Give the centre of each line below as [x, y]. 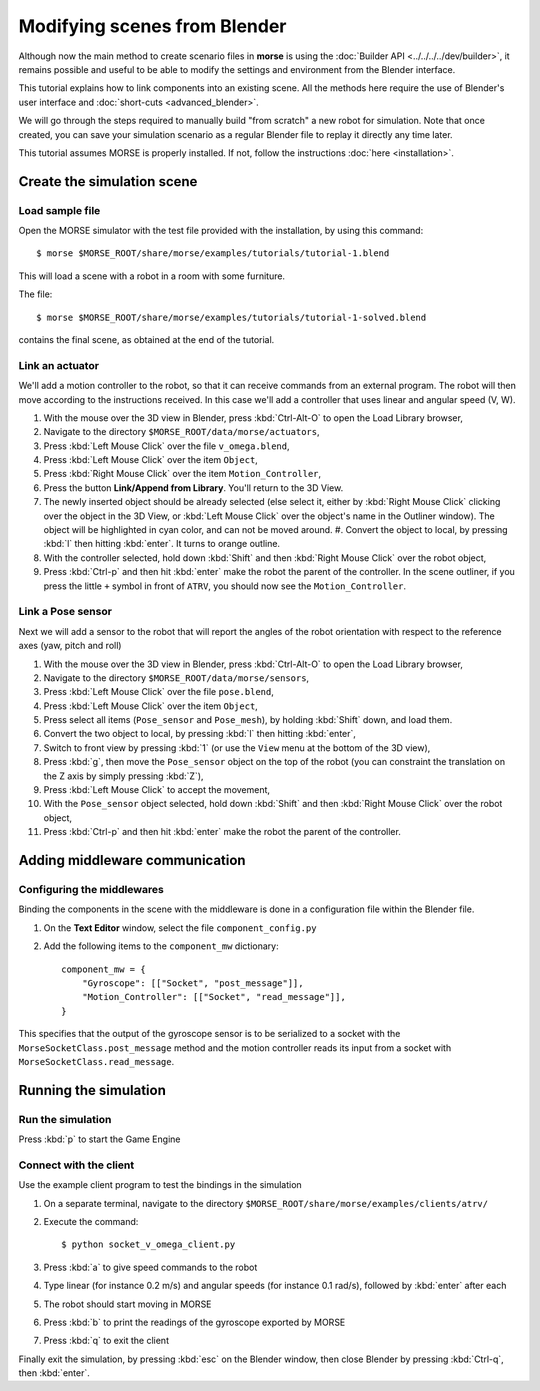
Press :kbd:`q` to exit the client [106, 1341]
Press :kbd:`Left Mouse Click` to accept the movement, [156, 790]
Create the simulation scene [108, 181]
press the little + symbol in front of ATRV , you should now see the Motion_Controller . [225, 586]
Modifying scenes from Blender [152, 26]
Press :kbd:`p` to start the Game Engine [99, 1139]
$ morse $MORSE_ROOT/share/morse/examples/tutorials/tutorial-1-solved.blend [231, 317]
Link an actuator [59, 365]
